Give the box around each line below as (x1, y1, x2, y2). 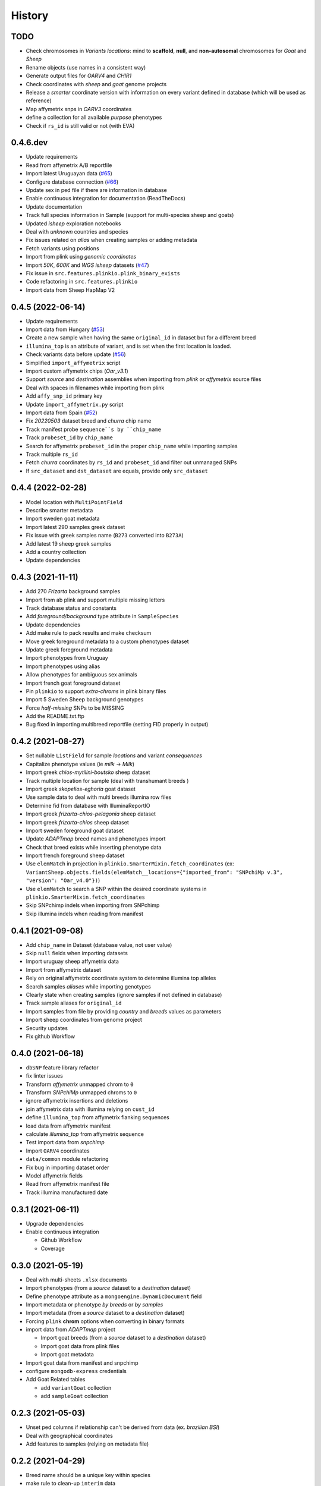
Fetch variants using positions (26, 244, 99, 252)
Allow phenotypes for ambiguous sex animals (26, 671, 138, 678)
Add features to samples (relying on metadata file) (26, 1440, 149, 1447)
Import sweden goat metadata (26, 515, 100, 522)
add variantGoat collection (40, 1384, 112, 1391)
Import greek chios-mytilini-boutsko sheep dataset (26, 769, 150, 776)
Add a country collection (26, 548, 86, 555)
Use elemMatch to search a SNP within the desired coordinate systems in (26, 885, 207, 892)
